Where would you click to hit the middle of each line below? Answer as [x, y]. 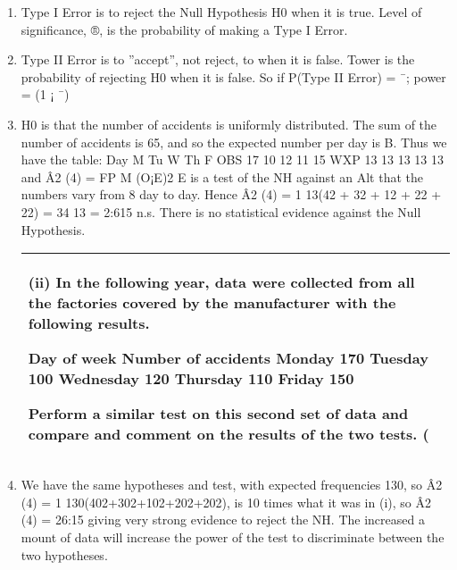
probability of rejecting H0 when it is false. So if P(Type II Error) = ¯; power [233, 76]
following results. [89, 323]
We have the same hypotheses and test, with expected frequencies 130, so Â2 [232, 485]
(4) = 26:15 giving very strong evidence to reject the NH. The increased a [223, 520]
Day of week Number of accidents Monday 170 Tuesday [228, 358]
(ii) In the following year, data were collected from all [221, 282]
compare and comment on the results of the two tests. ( [228, 434]
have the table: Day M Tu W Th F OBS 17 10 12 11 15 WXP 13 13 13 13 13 [233, 159]
